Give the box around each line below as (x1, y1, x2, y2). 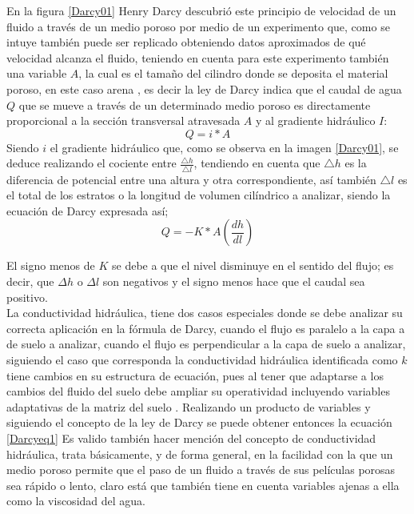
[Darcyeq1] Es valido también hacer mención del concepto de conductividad (6, 429, 376, 446)
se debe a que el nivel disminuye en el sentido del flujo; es (112, 257, 394, 274)
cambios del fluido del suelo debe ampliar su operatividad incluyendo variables (6, 383, 390, 400)
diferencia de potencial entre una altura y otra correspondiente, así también (6, 171, 376, 187)
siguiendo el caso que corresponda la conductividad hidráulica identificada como (6, 351, 398, 367)
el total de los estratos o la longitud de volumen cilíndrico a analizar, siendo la (6, 187, 391, 203)
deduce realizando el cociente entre (6, 155, 177, 171)
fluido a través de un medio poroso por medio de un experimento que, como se (6, 18, 390, 34)
